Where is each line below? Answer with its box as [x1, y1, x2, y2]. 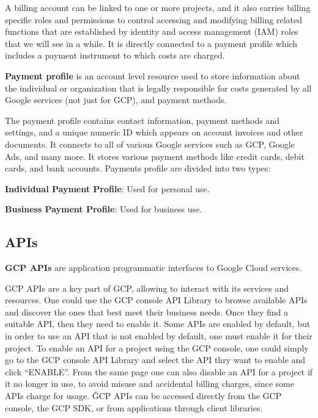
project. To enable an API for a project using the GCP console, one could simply [5, 341, 309, 354]
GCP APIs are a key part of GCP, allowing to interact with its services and [5, 281, 289, 294]
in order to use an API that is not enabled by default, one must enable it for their [5, 330, 312, 342]
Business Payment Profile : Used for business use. [5, 203, 202, 215]
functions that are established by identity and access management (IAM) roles [5, 25, 298, 38]
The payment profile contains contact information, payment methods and [5, 114, 280, 126]
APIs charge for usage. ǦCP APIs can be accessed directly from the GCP [5, 389, 282, 402]
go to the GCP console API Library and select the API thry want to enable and [5, 353, 306, 366]
